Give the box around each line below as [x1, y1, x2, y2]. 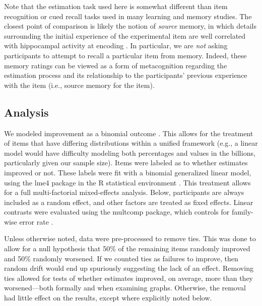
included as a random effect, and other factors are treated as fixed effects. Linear [4, 196, 253, 207]
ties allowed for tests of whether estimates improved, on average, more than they [4, 272, 253, 283]
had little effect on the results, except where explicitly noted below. [4, 292, 212, 303]
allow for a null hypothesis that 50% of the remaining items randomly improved [4, 243, 250, 254]
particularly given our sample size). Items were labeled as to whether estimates [4, 157, 248, 168]
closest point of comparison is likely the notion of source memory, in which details [4, 21, 257, 31]
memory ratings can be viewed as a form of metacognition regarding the [4, 60, 227, 70]
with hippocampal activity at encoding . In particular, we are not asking [4, 40, 228, 51]
